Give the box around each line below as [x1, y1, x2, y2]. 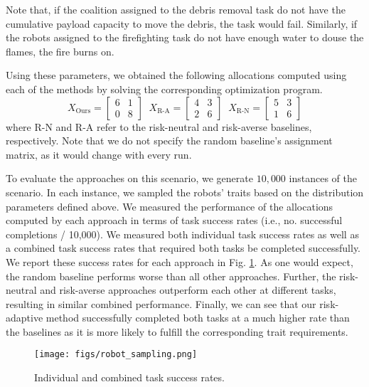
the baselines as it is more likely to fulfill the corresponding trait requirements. [6, 324, 348, 339]
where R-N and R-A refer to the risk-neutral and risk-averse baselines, [6, 119, 312, 134]
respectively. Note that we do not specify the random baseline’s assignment [6, 133, 333, 148]
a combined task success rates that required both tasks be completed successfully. [6, 240, 360, 255]
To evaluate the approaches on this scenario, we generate [6, 171, 253, 186]
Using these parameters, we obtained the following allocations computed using [6, 68, 347, 83]
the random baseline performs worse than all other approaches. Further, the [6, 268, 336, 283]
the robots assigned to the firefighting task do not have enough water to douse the [6, 30, 364, 45]
